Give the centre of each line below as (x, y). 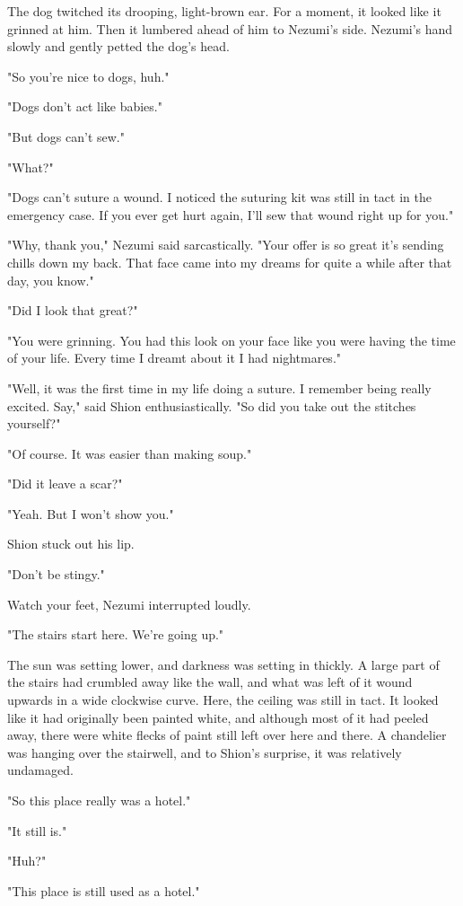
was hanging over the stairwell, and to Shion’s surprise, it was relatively (205, 752)
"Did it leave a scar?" (65, 484)
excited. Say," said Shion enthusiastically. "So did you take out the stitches (212, 405)
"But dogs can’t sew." (66, 136)
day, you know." (51, 280)
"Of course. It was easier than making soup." (130, 453)
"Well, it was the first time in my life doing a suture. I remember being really (219, 387)
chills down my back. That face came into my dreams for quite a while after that (230, 262)
